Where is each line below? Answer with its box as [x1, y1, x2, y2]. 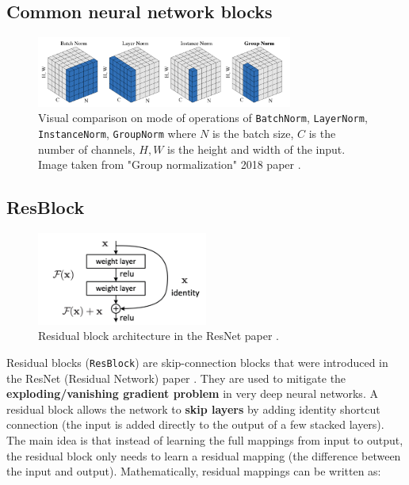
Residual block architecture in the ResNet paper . [38, 327, 279, 344]
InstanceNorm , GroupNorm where [38, 125, 197, 142]
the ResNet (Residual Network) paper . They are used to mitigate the [6, 369, 346, 386]
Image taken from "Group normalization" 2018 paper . [38, 156, 301, 173]
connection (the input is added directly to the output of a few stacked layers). [6, 416, 384, 433]
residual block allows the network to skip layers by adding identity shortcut [6, 400, 380, 417]
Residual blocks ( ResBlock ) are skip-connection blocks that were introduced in [6, 353, 388, 370]
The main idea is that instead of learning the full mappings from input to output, [6, 432, 403, 448]
